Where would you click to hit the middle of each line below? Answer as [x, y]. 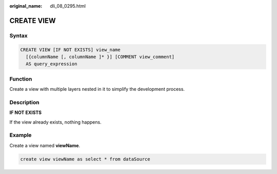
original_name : [26, 6]
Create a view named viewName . [45, 145]
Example [21, 135]
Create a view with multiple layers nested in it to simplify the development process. [97, 89]
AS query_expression [52, 64]
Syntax [18, 35]
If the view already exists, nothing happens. [56, 122]
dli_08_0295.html [68, 6]
